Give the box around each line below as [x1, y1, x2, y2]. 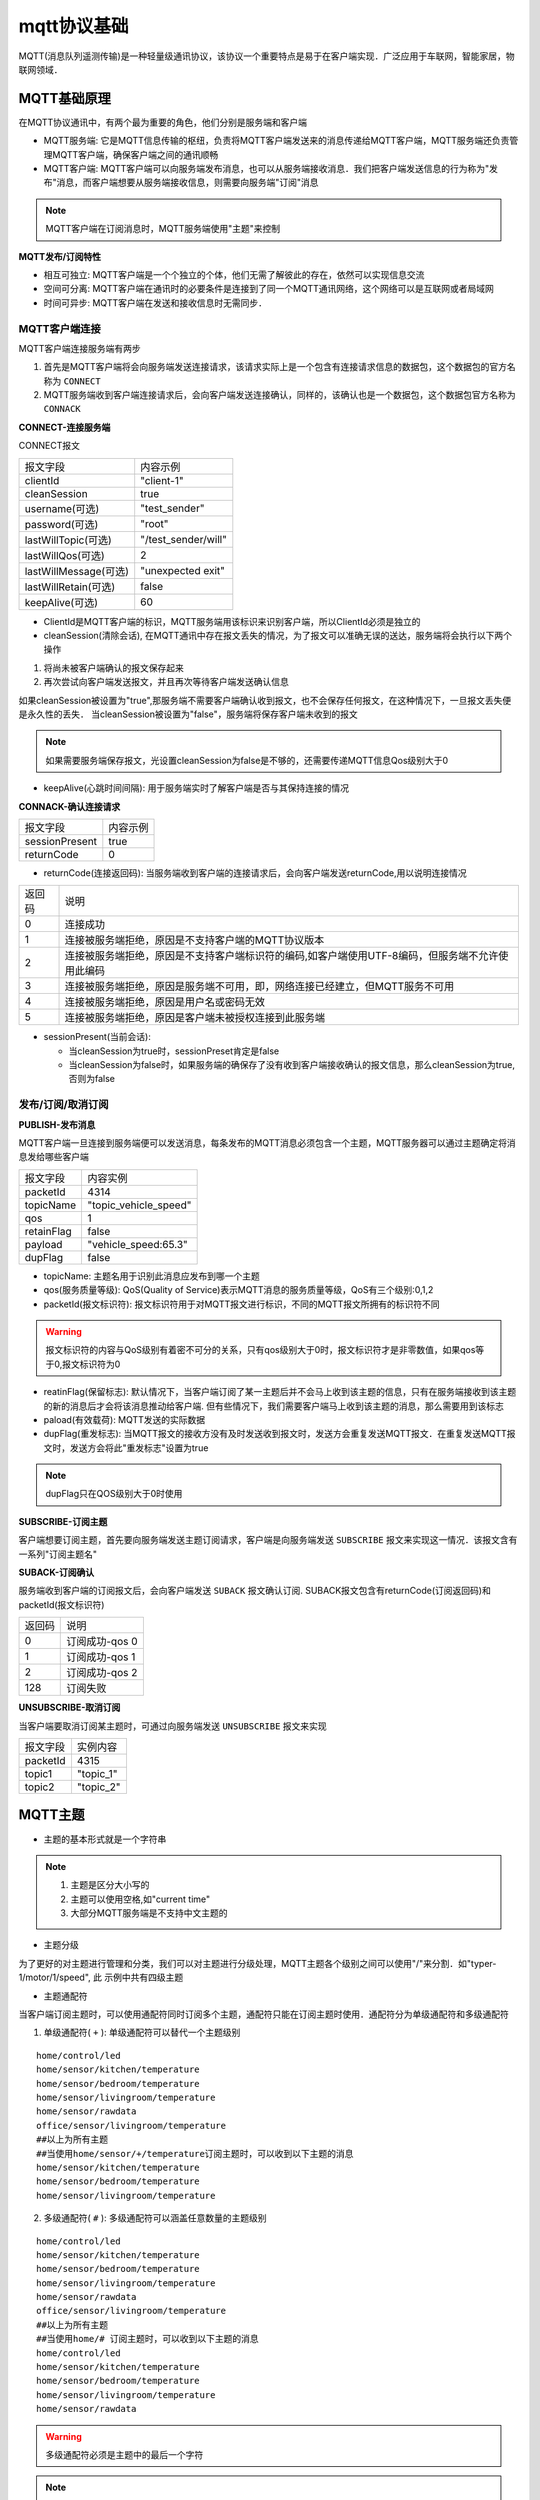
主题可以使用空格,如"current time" [70, 1893, 211, 1905]
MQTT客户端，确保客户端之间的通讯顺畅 [51, 148, 219, 160]
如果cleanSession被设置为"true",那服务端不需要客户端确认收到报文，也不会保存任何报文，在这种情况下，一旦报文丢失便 [18, 694, 512, 706]
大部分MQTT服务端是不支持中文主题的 [70, 1907, 229, 1919]
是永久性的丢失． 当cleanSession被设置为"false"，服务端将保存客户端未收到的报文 [18, 708, 359, 720]
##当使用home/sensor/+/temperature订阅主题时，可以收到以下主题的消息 [36, 2148, 354, 2159]
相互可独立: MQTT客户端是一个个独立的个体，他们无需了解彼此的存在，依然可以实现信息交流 [43, 268, 425, 280]
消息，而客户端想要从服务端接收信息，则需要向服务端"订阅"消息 [56, 176, 319, 189]
